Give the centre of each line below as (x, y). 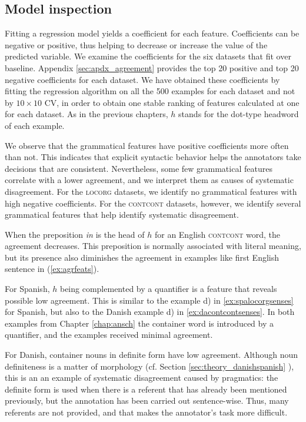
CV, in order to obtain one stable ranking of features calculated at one (172, 102)
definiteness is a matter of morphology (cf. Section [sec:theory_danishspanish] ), (149, 366)
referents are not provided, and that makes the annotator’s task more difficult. (146, 412)
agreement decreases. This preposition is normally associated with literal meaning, (153, 246)
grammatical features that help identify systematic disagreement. (122, 215)
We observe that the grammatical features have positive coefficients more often (147, 145)
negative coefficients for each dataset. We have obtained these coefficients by (142, 79)
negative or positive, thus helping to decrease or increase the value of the (136, 44)
